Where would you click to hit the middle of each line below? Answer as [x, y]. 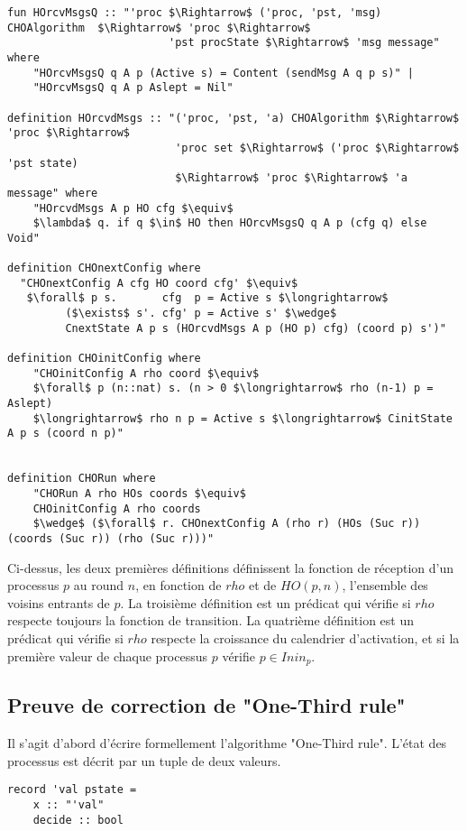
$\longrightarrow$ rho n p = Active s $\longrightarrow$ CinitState [243, 418]
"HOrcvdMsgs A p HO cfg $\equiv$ [133, 208]
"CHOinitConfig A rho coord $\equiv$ [146, 373]
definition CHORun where [82, 479]
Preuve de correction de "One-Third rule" [206, 705]
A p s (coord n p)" [65, 434]
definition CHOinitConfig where [104, 359]
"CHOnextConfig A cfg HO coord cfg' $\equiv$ [159, 283]
